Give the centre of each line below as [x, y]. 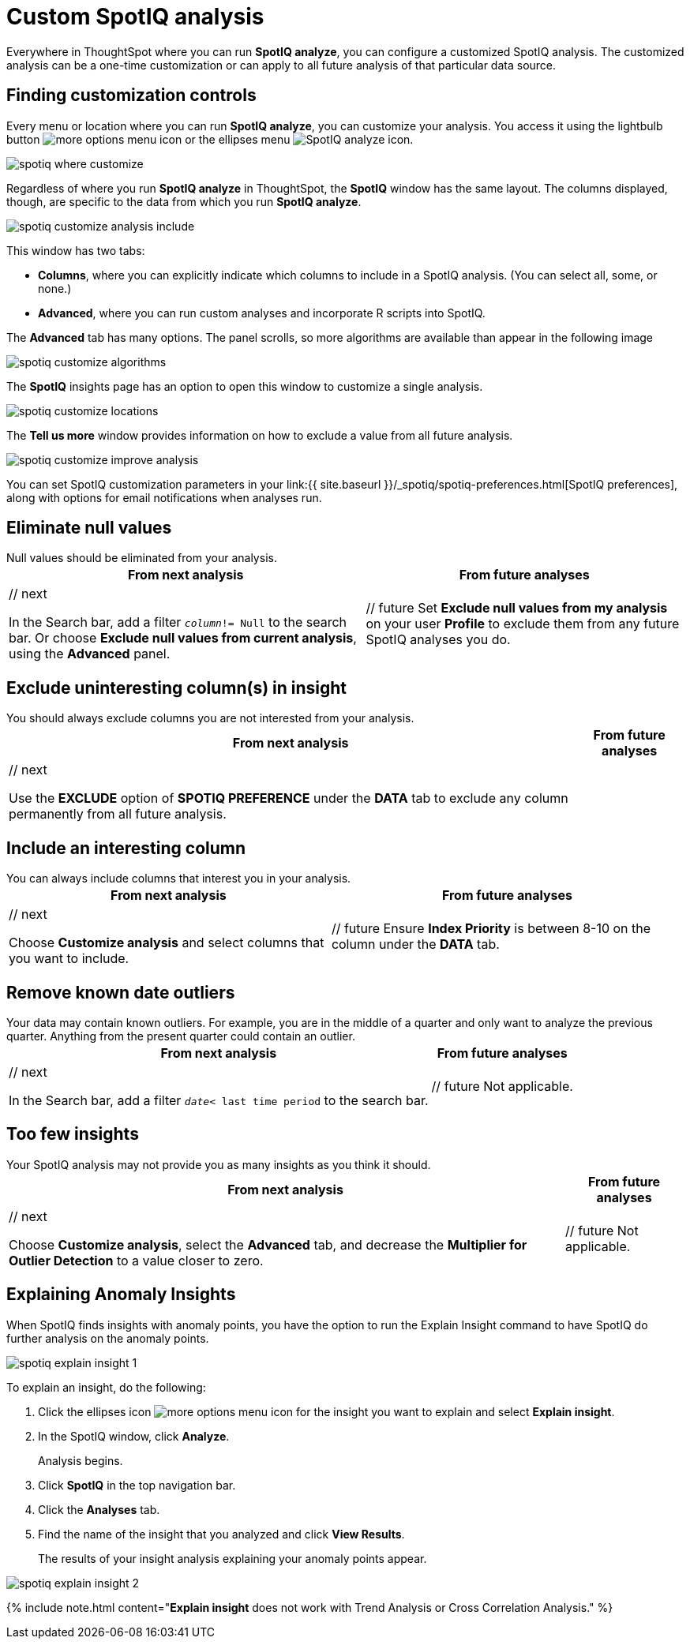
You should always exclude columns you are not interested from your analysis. [210, 718]
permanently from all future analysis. [118, 814]
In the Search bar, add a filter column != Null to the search [178, 622]
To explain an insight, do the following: [106, 1387]
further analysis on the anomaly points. [108, 1338]
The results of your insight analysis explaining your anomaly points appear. [232, 1558]
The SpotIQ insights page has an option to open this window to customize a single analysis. [245, 386]
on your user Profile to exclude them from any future [523, 624]
